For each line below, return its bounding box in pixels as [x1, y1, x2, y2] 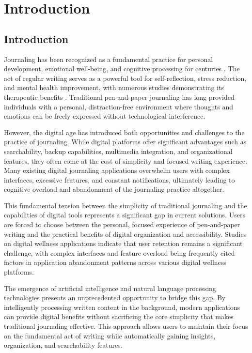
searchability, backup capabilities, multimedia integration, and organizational [4, 146, 233, 156]
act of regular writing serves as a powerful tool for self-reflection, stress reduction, [4, 73, 247, 83]
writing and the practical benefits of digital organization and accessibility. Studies [4, 229, 247, 239]
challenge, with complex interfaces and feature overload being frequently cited [4, 247, 235, 258]
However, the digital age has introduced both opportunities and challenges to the [4, 127, 245, 137]
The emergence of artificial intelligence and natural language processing [4, 283, 216, 293]
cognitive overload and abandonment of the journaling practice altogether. [4, 184, 224, 194]
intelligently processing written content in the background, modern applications [4, 302, 240, 312]
